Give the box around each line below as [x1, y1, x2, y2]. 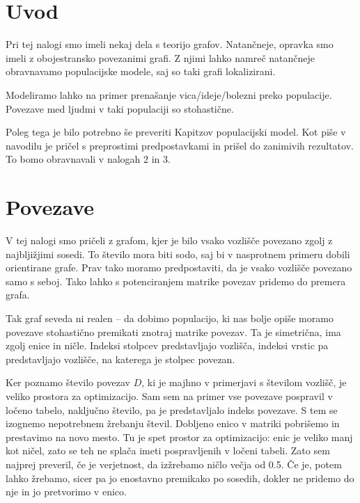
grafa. [6, 287, 30, 302]
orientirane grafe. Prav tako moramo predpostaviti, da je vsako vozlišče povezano [6, 260, 352, 275]
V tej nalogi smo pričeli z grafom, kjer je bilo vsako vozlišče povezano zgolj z [6, 233, 333, 247]
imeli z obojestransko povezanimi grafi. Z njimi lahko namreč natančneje [6, 50, 315, 65]
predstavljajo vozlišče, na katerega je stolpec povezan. [6, 351, 235, 366]
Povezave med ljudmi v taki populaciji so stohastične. [6, 101, 234, 115]
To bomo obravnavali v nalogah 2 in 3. [6, 152, 171, 166]
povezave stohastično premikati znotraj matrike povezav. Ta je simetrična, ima [6, 324, 341, 339]
